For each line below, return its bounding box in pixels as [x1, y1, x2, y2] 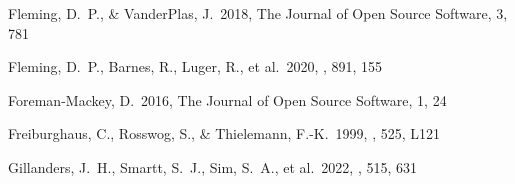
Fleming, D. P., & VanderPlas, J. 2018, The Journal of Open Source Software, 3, [8, 3, 508, 23]
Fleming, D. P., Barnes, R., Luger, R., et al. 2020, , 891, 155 [8, 56, 383, 77]
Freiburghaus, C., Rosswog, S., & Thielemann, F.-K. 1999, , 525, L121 [8, 123, 440, 144]
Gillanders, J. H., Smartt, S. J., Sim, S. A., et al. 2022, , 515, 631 [8, 156, 418, 177]
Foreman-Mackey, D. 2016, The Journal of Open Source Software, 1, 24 [8, 89, 447, 110]
